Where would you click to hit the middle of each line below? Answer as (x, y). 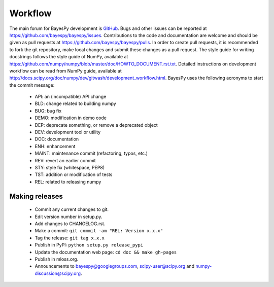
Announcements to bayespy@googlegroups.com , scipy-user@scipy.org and (115, 266)
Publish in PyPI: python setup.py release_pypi (89, 245)
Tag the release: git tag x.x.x (70, 238)
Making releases (36, 196)
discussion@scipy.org (58, 273)
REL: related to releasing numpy (68, 182)
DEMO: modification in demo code (71, 118)
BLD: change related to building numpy (75, 103)
